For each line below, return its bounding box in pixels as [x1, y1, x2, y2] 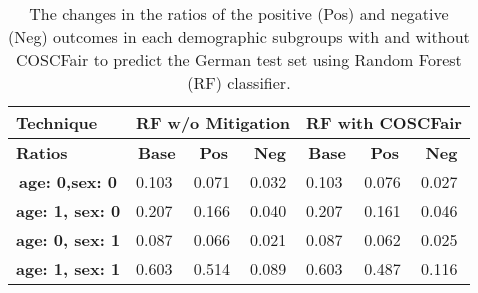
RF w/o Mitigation [136, 111, 291, 134]
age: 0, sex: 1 [16, 228, 121, 251]
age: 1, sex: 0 [16, 199, 121, 222]
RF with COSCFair [306, 111, 462, 134]
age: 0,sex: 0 [19, 170, 118, 193]
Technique [16, 111, 98, 134]
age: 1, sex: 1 [16, 257, 121, 280]
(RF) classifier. [187, 71, 291, 94]
